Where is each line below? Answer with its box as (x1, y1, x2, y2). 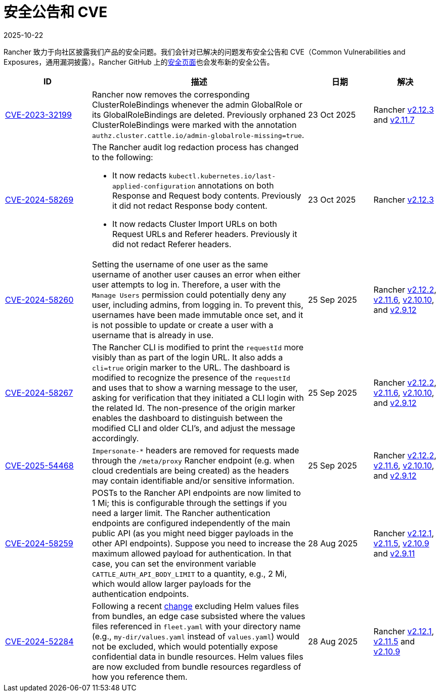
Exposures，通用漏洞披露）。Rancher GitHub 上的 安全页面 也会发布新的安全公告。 (4, 57, 274, 66)
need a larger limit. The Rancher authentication (92, 507, 271, 518)
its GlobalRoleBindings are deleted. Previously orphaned (92, 109, 306, 120)
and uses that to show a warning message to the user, (92, 382, 298, 393)
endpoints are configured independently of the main (92, 518, 290, 528)
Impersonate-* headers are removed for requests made (92, 445, 299, 455)
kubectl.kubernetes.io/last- (168, 172, 276, 180)
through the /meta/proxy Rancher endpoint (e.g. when (92, 455, 295, 466)
